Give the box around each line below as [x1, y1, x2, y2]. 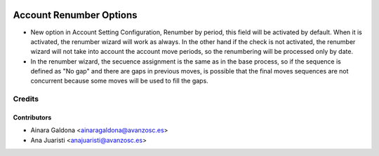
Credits [13, 94, 39, 104]
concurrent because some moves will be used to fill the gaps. [30, 77, 208, 85]
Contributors [13, 113, 52, 122]
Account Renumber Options [13, 9, 138, 21]
